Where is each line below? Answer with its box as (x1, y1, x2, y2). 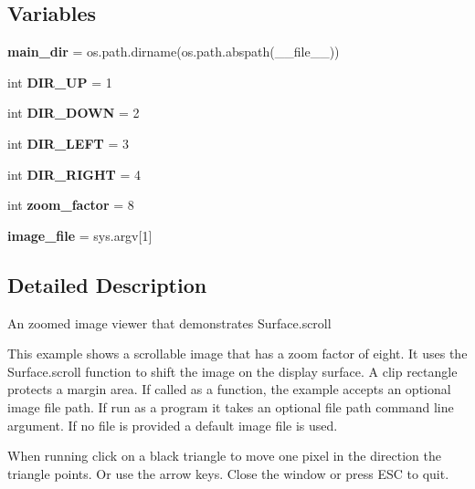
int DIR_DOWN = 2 (7, 103, 140, 122)
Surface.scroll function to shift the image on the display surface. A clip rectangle (7, 361, 458, 380)
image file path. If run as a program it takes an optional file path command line (7, 397, 454, 416)
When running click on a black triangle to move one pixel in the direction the (7, 446, 441, 465)
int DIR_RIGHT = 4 (7, 164, 141, 183)
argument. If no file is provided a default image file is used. (7, 415, 338, 434)
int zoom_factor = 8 (7, 195, 134, 214)
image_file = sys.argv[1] (7, 225, 153, 244)
